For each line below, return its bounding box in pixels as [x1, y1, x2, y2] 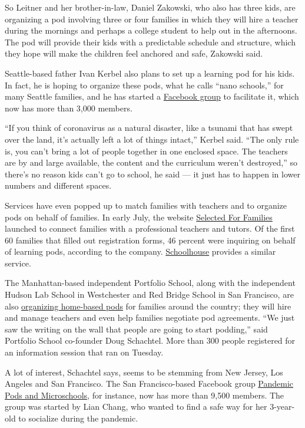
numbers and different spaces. [5, 179, 112, 192]
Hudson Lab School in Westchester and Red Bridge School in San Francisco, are [5, 288, 294, 301]
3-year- [270, 400, 295, 413]
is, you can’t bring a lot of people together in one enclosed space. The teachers [5, 144, 288, 157]
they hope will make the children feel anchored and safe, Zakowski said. [5, 47, 263, 60]
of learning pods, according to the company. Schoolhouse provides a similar [5, 245, 276, 258]
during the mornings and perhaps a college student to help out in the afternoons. [5, 24, 297, 37]
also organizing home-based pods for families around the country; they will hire [5, 299, 291, 312]
